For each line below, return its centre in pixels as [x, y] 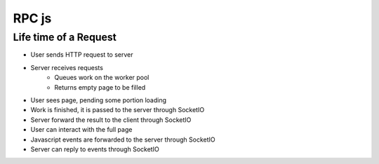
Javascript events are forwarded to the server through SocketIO [123, 139]
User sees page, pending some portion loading [99, 100]
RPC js [32, 18]
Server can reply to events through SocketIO [95, 149]
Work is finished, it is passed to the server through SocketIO [118, 110]
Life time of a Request [65, 37]
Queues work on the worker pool [102, 78]
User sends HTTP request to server [82, 55]
